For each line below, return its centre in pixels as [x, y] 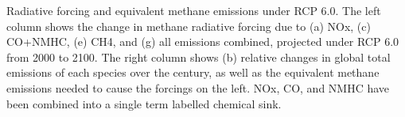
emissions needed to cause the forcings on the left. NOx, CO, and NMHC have [198, 87]
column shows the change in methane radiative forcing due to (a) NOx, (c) [189, 26]
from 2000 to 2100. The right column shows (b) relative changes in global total [199, 57]
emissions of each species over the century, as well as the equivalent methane [193, 72]
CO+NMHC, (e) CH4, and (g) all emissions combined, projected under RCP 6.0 [203, 42]
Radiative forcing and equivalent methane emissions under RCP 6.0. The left [194, 10]
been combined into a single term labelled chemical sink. [144, 103]
